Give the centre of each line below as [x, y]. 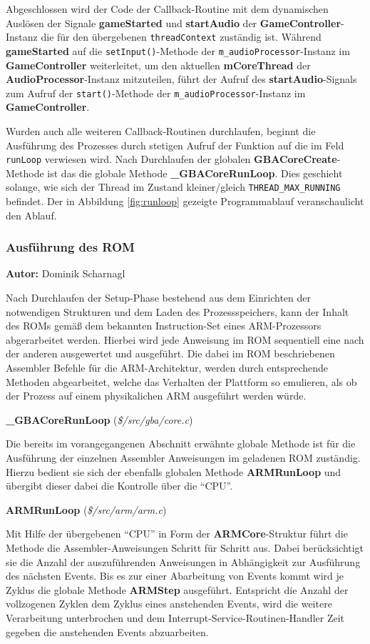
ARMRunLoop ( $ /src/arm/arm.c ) [86, 509]
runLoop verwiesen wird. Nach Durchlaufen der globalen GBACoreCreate [171, 159]
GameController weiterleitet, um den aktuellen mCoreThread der [158, 65]
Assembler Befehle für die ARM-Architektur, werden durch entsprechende [167, 367]
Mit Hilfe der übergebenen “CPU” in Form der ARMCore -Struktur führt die [177, 534]
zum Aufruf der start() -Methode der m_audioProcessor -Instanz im [156, 93]
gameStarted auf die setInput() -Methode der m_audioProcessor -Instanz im [178, 50]
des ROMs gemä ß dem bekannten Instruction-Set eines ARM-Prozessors [164, 326]
